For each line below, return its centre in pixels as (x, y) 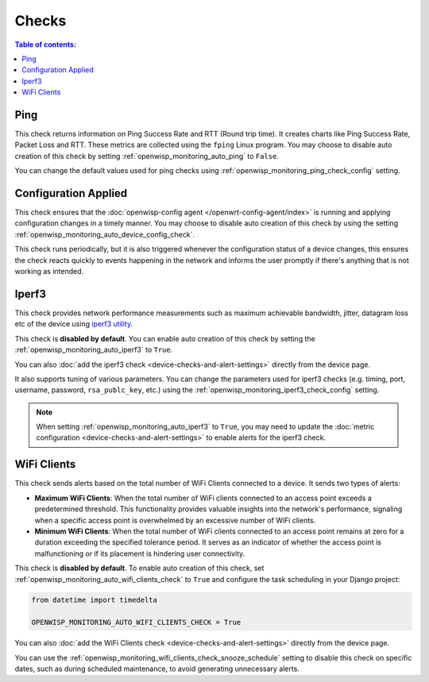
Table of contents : (46, 44)
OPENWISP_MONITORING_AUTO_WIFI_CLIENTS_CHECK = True (136, 622)
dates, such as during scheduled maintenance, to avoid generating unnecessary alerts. (157, 669)
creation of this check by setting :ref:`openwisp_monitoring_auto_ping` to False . (147, 156)
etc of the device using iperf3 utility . (74, 324)
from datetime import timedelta (95, 600)
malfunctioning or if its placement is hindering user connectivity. (140, 553)
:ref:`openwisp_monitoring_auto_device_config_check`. (104, 234)
